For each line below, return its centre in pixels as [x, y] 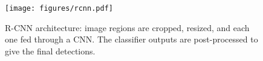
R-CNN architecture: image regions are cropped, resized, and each [127, 27]
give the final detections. [50, 51]
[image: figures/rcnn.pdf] [59, 8]
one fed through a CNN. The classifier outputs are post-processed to [131, 39]
